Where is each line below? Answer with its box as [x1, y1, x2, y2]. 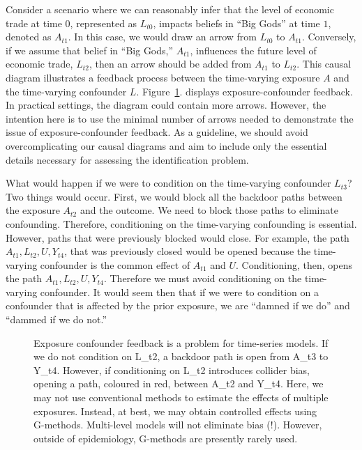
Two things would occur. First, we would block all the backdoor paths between [6, 189, 342, 203]
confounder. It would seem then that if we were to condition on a [40, 284, 319, 299]
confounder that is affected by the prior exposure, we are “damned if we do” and [6, 298, 350, 313]
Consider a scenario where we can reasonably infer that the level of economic [6, 2, 334, 16]
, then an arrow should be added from [89, 56, 252, 71]
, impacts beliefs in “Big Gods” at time [153, 15, 320, 30]
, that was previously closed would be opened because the [64, 244, 311, 258]
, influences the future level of [190, 42, 317, 57]
